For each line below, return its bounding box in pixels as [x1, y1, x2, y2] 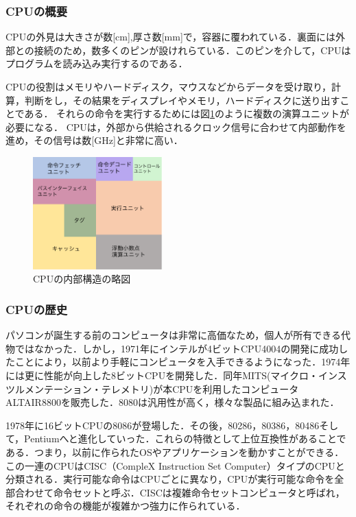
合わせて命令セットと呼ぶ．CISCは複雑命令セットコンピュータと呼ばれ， [14, 485, 345, 499]
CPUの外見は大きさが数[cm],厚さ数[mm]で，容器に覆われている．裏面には [5, 29, 336, 44]
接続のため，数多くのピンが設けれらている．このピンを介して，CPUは [34, 43, 351, 57]
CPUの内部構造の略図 [33, 272, 131, 286]
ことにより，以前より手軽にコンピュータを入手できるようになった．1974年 [14, 354, 351, 369]
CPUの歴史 [5, 300, 68, 317]
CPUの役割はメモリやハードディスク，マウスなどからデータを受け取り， [5, 80, 331, 93]
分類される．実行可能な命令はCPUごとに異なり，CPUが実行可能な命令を [5, 472, 335, 486]
